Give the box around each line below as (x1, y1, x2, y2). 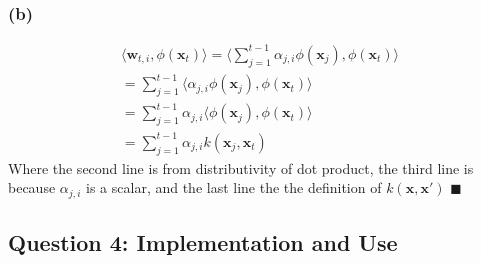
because (8, 177, 56, 198)
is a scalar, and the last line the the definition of (86, 177, 382, 198)
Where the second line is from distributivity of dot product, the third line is (8, 157, 474, 178)
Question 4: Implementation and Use (8, 226, 398, 257)
